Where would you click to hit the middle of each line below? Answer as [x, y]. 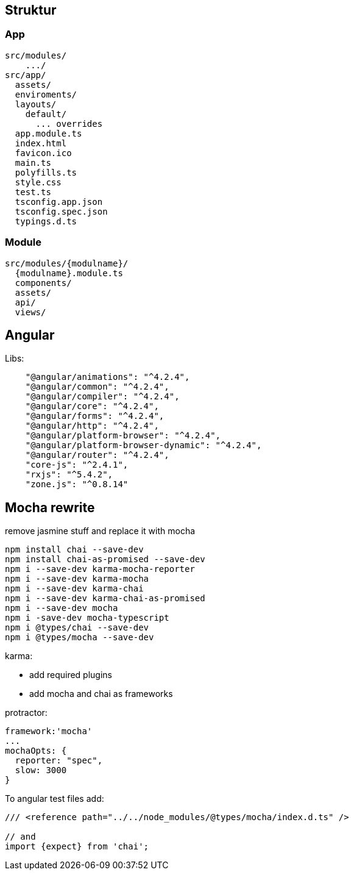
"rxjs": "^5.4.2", [69, 475]
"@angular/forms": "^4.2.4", [95, 416]
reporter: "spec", [59, 761]
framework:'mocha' [49, 731]
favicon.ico [43, 153]
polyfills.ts [46, 172]
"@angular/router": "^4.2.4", [97, 455]
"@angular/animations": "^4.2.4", [108, 377]
